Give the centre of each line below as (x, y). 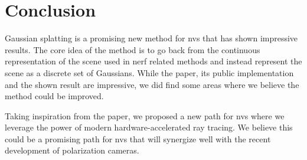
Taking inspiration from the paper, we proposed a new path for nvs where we (145, 115)
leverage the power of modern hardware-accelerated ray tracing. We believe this (149, 127)
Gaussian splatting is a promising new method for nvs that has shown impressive (151, 38)
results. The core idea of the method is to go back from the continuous (133, 49)
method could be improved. (54, 96)
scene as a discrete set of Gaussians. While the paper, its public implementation (149, 72)
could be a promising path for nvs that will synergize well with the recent (138, 138)
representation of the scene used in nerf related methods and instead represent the (153, 61)
